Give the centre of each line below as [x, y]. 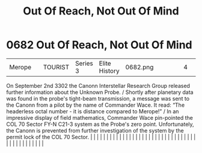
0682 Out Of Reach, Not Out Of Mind [99, 45]
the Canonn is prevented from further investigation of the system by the [95, 130]
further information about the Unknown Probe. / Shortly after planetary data [100, 92]
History [109, 70]
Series [84, 63]
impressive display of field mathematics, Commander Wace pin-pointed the [100, 117]
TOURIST [56, 67]
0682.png [139, 67]
